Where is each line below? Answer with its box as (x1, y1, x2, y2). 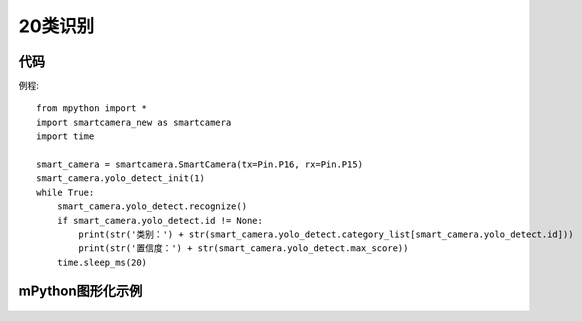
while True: (36, 186, 95, 198)
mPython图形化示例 (18, 282, 143, 299)
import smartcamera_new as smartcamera (36, 116, 232, 128)
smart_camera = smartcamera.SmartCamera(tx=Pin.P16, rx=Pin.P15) (36, 159, 364, 170)
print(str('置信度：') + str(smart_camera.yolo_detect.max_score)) (78, 243, 409, 254)
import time (36, 131, 95, 142)
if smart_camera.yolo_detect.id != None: (56, 215, 264, 226)
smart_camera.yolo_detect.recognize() (56, 201, 248, 212)
